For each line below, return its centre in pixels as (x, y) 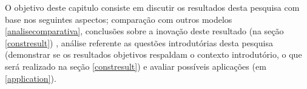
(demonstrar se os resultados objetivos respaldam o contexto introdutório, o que (153, 54)
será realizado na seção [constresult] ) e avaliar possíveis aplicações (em (136, 66)
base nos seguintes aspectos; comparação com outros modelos (119, 19)
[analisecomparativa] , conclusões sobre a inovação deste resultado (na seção (144, 31)
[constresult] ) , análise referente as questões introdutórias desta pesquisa (139, 42)
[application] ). (31, 78)
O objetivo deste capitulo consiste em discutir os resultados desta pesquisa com (152, 7)
